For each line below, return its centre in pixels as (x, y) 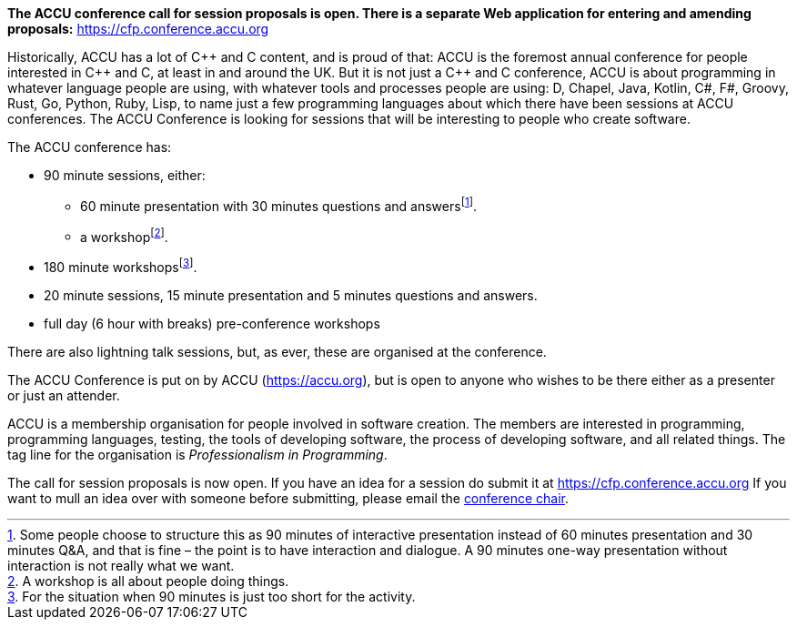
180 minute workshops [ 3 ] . (121, 266)
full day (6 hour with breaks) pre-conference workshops (212, 323)
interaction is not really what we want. (121, 565)
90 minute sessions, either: (125, 175)
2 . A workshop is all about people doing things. (148, 581)
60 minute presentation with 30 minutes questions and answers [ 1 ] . (278, 205)
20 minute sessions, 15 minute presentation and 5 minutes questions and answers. (291, 295)
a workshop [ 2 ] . (124, 235)
